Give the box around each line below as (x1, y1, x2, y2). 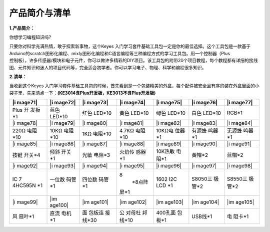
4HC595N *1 (12, 182, 42, 189)
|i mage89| (155, 140, 182, 147)
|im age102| (119, 198, 147, 205)
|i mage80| (82, 120, 108, 127)
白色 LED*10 (191, 110, 221, 117)
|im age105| (226, 198, 254, 205)
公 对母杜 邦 (119, 209, 147, 216)
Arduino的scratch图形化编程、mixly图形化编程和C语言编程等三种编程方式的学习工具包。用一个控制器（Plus (9, 50, 230, 56)
